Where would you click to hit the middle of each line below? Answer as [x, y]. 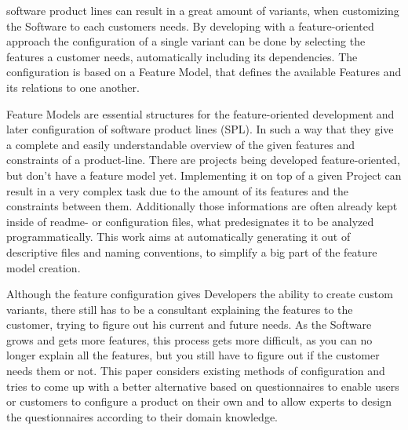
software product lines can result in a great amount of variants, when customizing [203, 10]
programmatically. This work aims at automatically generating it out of [178, 237]
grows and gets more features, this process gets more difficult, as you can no [189, 339]
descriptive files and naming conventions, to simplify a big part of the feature [192, 251]
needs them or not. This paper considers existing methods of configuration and [196, 371]
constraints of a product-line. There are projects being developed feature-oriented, [203, 160]
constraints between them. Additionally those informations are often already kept [202, 206]
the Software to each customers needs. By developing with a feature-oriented [190, 26]
